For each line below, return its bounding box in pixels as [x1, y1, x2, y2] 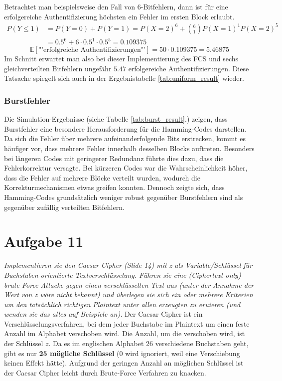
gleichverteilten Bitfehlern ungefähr [4, 63, 112, 73]
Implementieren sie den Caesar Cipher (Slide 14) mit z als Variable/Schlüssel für [4, 260, 253, 270]
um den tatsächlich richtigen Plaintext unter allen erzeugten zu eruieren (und [4, 299, 241, 309]
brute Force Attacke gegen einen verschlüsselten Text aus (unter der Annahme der [4, 279, 254, 290]
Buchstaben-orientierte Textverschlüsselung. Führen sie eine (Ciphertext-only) [4, 269, 241, 280]
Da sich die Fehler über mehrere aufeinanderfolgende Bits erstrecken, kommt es [4, 133, 246, 144]
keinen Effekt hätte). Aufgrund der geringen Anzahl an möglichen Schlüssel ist [4, 358, 244, 368]
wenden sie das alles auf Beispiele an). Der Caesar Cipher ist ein [4, 309, 203, 319]
